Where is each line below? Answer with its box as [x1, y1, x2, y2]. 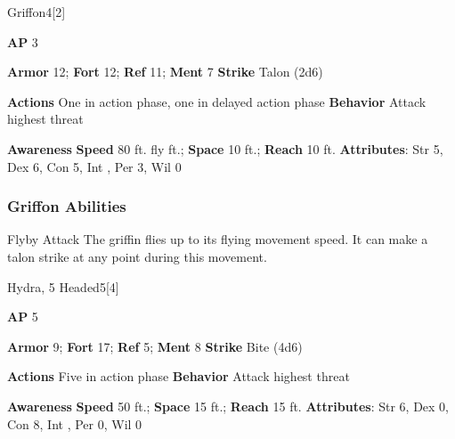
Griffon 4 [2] [7, 3, 66, 20]
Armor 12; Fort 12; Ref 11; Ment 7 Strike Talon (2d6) [7, 62, 323, 81]
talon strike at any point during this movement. [7, 247, 267, 265]
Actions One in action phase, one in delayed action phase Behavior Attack [7, 92, 427, 110]
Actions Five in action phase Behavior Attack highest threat [7, 367, 350, 386]
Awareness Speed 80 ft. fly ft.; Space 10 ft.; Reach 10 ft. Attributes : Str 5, [7, 139, 443, 158]
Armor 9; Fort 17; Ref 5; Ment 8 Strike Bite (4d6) [7, 337, 303, 355]
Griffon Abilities [7, 195, 126, 217]
